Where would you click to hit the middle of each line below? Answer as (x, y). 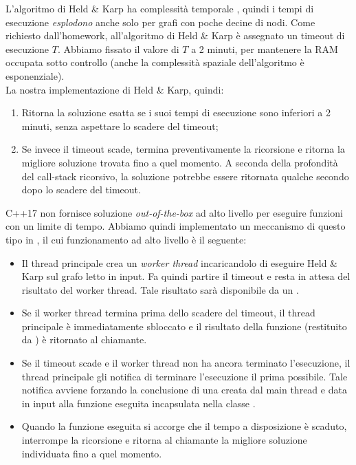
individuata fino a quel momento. (92, 453)
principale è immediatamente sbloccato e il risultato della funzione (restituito (184, 326)
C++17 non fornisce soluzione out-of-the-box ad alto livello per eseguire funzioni (174, 212)
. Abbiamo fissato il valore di (118, 48)
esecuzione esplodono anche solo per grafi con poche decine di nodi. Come (160, 22)
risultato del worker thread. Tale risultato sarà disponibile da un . (160, 289)
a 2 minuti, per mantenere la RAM (265, 48)
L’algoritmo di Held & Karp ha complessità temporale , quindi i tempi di (160, 8)
